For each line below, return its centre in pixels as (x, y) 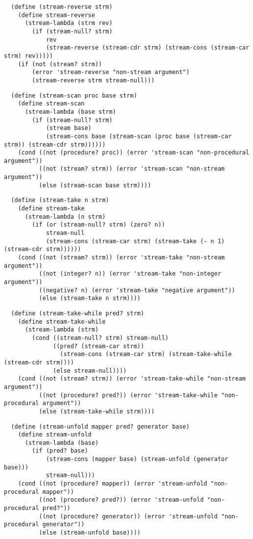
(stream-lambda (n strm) (65, 217)
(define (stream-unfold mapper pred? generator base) (100, 426)
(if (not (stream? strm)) (60, 64)
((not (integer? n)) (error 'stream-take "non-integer (130, 274)
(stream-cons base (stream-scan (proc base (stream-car (139, 136)
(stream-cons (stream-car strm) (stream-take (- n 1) (135, 241)
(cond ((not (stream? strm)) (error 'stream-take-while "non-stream (132, 379)
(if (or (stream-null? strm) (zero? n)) (99, 225)
